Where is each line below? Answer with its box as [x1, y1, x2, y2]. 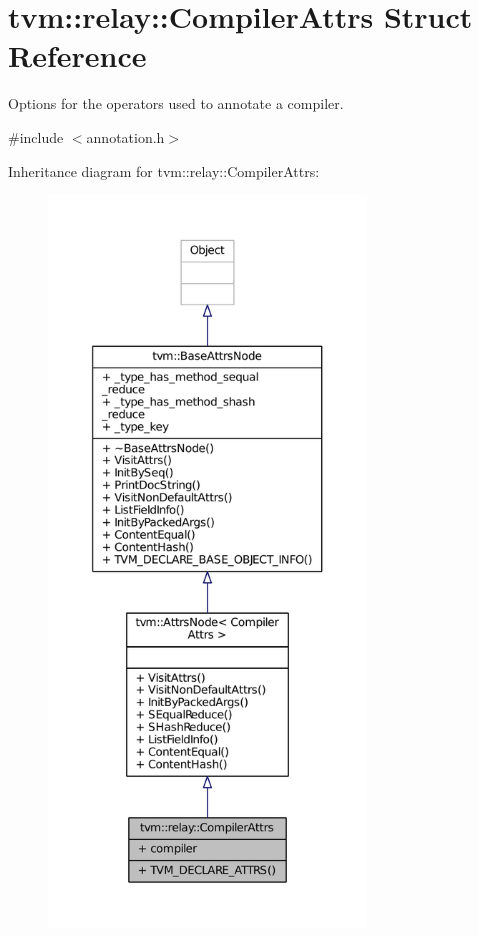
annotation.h [86, 126, 165, 147]
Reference [8, 35, 147, 76]
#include [8, 126, 64, 147]
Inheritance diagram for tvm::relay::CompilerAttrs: [8, 160, 320, 181]
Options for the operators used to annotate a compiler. [8, 93, 344, 114]
